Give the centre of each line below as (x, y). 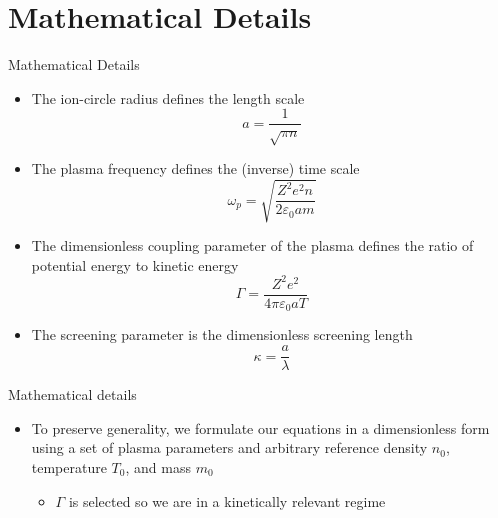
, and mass (158, 466)
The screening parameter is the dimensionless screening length (222, 334)
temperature (69, 466)
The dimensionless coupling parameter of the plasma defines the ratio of (252, 245)
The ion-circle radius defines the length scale (168, 97)
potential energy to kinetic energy (135, 264)
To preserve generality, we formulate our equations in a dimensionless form (260, 427)
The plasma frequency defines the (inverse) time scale (195, 168)
